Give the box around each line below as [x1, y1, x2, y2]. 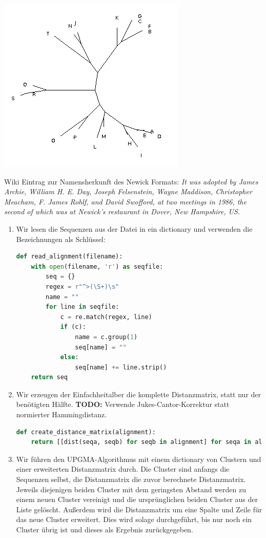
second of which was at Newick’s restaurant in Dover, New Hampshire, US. [4, 206, 240, 217]
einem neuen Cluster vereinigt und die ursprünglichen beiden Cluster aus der [16, 494, 258, 505]
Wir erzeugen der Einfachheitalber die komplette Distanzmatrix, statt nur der [16, 388, 261, 399]
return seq [31, 374, 68, 381]
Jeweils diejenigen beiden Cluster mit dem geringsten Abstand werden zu [16, 484, 247, 494]
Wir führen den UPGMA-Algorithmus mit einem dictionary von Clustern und [16, 453, 261, 464]
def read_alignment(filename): [16, 253, 123, 261]
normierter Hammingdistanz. [16, 409, 107, 420]
